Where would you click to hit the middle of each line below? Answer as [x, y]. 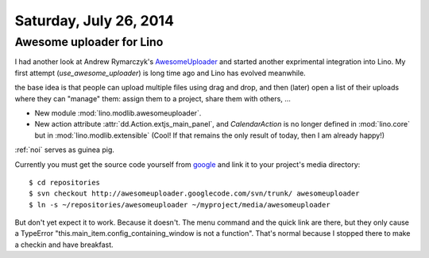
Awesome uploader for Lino [89, 42]
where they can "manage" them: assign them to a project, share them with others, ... [153, 98]
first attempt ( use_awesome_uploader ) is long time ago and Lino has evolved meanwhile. [160, 73]
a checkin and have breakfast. [64, 245]
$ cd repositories [65, 182]
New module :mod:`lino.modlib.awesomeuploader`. [118, 113]
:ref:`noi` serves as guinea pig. [64, 150]
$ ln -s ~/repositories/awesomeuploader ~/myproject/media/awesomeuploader [180, 205]
